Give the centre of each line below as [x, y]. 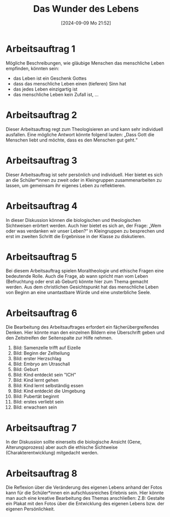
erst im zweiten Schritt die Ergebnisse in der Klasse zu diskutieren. [76, 236]
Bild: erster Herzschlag [37, 359]
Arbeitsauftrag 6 [42, 313]
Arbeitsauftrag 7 [41, 428]
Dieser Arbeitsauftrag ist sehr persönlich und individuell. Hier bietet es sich [84, 175]
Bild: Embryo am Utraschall [41, 364]
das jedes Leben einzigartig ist [45, 89]
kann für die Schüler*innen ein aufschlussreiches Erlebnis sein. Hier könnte [85, 493]
